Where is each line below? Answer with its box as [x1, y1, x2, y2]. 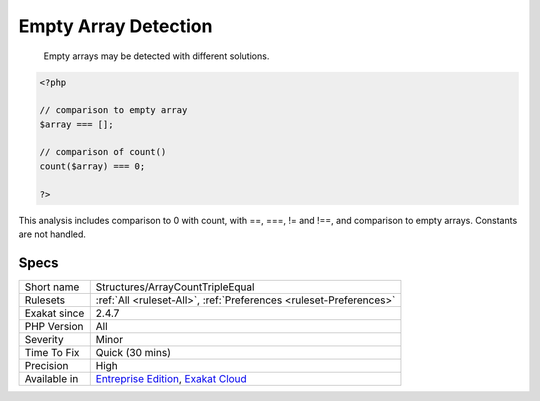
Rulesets [24, 293, 65, 307]
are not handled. [18, 228, 87, 240]
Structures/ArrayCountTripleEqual [95, 280, 255, 294]
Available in [24, 371, 79, 385]
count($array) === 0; [39, 160, 146, 172]
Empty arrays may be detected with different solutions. [43, 50, 270, 62]
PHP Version [24, 319, 84, 333]
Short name [24, 280, 80, 294]
